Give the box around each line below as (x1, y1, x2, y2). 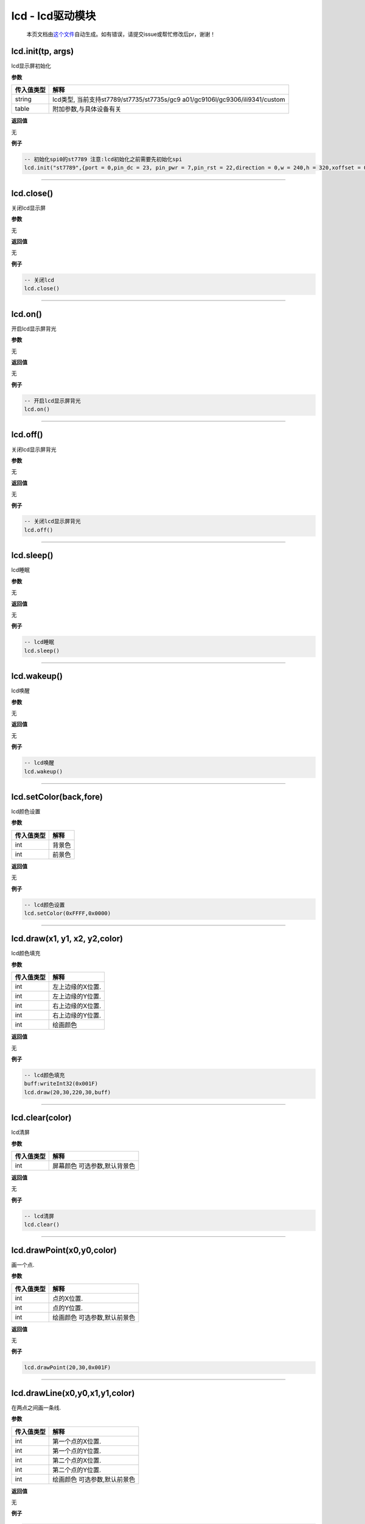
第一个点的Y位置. (52, 1447, 102, 1455)
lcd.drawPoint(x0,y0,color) (11, 1245, 117, 1255)
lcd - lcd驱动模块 (11, 9, 96, 23)
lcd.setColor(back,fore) (11, 791, 103, 802)
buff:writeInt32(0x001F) (24, 1080, 99, 1088)
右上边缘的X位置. (52, 1002, 102, 1010)
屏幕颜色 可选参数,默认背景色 (52, 1162, 136, 1170)
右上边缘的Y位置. (52, 1011, 102, 1020)
